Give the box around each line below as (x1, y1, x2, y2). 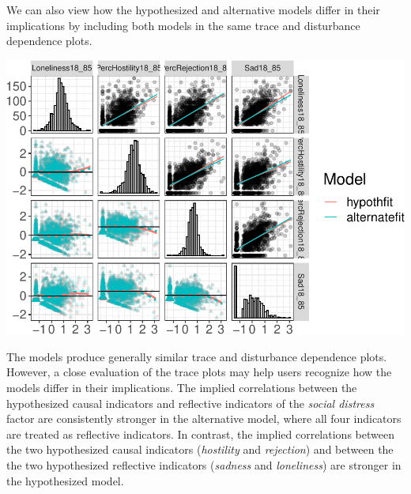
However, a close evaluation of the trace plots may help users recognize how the (6, 364, 392, 380)
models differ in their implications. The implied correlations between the (6, 379, 357, 395)
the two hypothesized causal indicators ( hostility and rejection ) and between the (6, 441, 394, 458)
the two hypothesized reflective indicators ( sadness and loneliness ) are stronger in (6, 456, 402, 473)
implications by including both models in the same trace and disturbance (6, 17, 360, 33)
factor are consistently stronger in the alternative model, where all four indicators (6, 410, 402, 427)
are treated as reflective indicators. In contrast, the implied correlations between (6, 425, 394, 442)
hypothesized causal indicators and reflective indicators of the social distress (6, 394, 375, 411)
